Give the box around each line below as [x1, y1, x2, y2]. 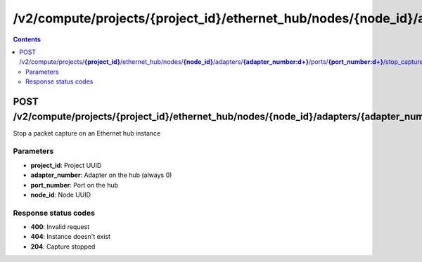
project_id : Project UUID [30, 161, 102, 169]
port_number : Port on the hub [30, 181, 119, 189]
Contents [13, 35, 41, 44]
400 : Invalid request [30, 223, 90, 231]
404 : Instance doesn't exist [30, 232, 111, 241]
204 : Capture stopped [30, 242, 96, 251]
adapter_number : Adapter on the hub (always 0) [30, 171, 172, 179]
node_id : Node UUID [30, 190, 91, 199]
